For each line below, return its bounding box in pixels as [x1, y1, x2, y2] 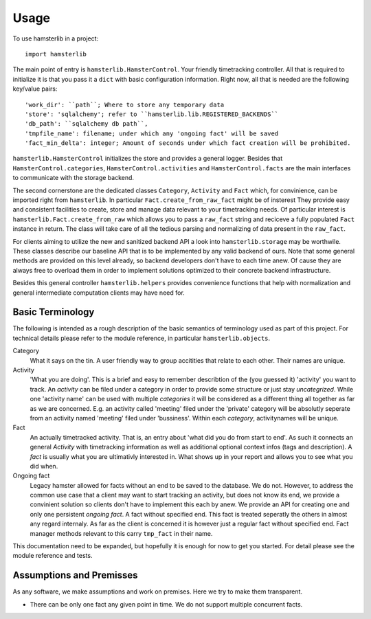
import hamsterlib [25, 50, 87, 58]
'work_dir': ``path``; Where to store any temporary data [25, 100, 225, 109]
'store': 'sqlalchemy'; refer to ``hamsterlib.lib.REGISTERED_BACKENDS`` [25, 110, 279, 118]
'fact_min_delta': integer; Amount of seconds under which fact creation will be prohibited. [25, 139, 351, 147]
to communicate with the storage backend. [12, 174, 134, 182]
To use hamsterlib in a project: [12, 34, 99, 43]
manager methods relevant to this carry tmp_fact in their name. [30, 529, 213, 537]
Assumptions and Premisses [12, 570, 138, 581]
